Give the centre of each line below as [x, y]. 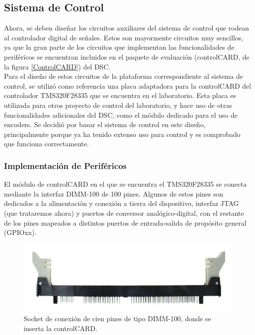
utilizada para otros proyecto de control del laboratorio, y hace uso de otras [118, 105]
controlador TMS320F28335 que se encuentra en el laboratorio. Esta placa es [120, 95]
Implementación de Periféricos [65, 165]
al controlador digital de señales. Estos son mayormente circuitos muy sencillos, [124, 37]
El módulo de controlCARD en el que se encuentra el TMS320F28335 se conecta [126, 184]
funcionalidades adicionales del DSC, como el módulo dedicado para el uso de [121, 115]
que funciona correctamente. [47, 144]
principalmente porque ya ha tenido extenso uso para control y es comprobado [122, 134]
